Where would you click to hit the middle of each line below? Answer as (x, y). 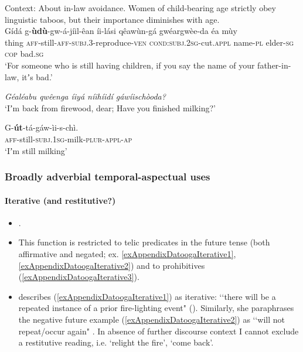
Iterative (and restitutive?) (60, 200)
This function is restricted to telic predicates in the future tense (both (144, 242)
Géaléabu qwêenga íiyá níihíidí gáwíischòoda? (85, 96)
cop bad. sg (24, 54)
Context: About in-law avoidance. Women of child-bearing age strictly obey (140, 8)
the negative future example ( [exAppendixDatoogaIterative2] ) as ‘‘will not (152, 319)
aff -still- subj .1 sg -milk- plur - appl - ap (69, 139)
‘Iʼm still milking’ (36, 150)
